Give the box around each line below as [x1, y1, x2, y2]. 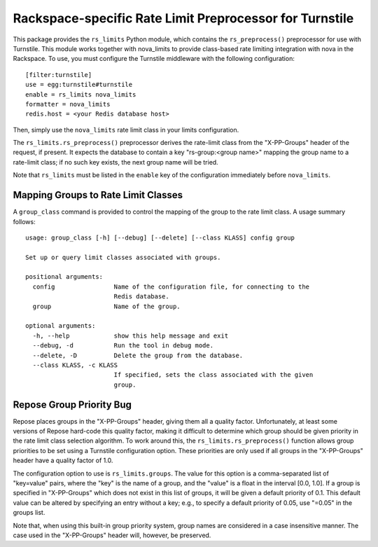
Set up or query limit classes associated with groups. [25, 253, 221, 261]
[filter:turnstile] [25, 71, 92, 78]
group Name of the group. [32, 302, 181, 310]
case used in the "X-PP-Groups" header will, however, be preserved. [13, 531, 211, 539]
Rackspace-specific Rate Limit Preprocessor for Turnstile [13, 11, 354, 26]
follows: [13, 217, 36, 226]
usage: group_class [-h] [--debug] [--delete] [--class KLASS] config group [25, 233, 295, 242]
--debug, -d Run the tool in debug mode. [32, 342, 213, 349]
